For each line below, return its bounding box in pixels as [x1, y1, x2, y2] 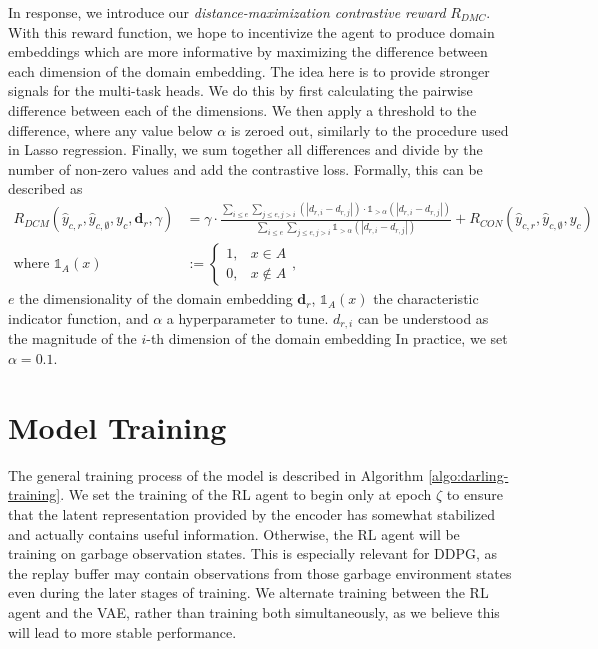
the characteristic [373, 288, 479, 309]
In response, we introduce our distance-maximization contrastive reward [8, 2, 446, 22]
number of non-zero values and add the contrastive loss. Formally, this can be [8, 158, 483, 179]
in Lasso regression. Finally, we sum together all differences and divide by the [8, 139, 483, 160]
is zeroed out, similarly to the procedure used [230, 119, 509, 140]
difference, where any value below [8, 119, 213, 140]
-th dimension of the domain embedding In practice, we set [146, 328, 508, 349]
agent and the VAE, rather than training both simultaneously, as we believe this [8, 601, 500, 622]
